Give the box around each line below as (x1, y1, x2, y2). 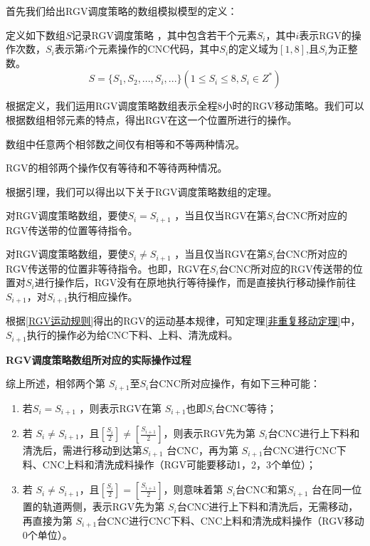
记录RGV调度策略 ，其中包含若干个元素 (71, 27, 257, 42)
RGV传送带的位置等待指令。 (6, 222, 138, 237)
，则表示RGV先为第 (163, 426, 256, 441)
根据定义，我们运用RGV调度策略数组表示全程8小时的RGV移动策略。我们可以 (6, 98, 364, 113)
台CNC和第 (236, 482, 287, 497)
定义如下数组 (6, 27, 65, 42)
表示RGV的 (299, 27, 351, 42)
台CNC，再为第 (166, 443, 238, 458)
